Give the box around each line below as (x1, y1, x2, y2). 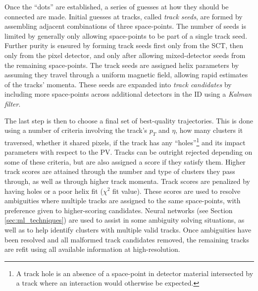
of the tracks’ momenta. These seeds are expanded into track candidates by (4, 79, 232, 89)
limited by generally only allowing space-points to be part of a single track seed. (4, 30, 248, 41)
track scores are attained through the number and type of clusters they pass (4, 166, 235, 176)
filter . (4, 98, 21, 109)
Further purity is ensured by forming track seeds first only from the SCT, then (4, 40, 243, 51)
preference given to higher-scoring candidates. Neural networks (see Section (4, 205, 233, 215)
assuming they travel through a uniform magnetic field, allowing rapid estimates (4, 69, 248, 80)
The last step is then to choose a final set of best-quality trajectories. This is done (4, 115, 253, 125)
